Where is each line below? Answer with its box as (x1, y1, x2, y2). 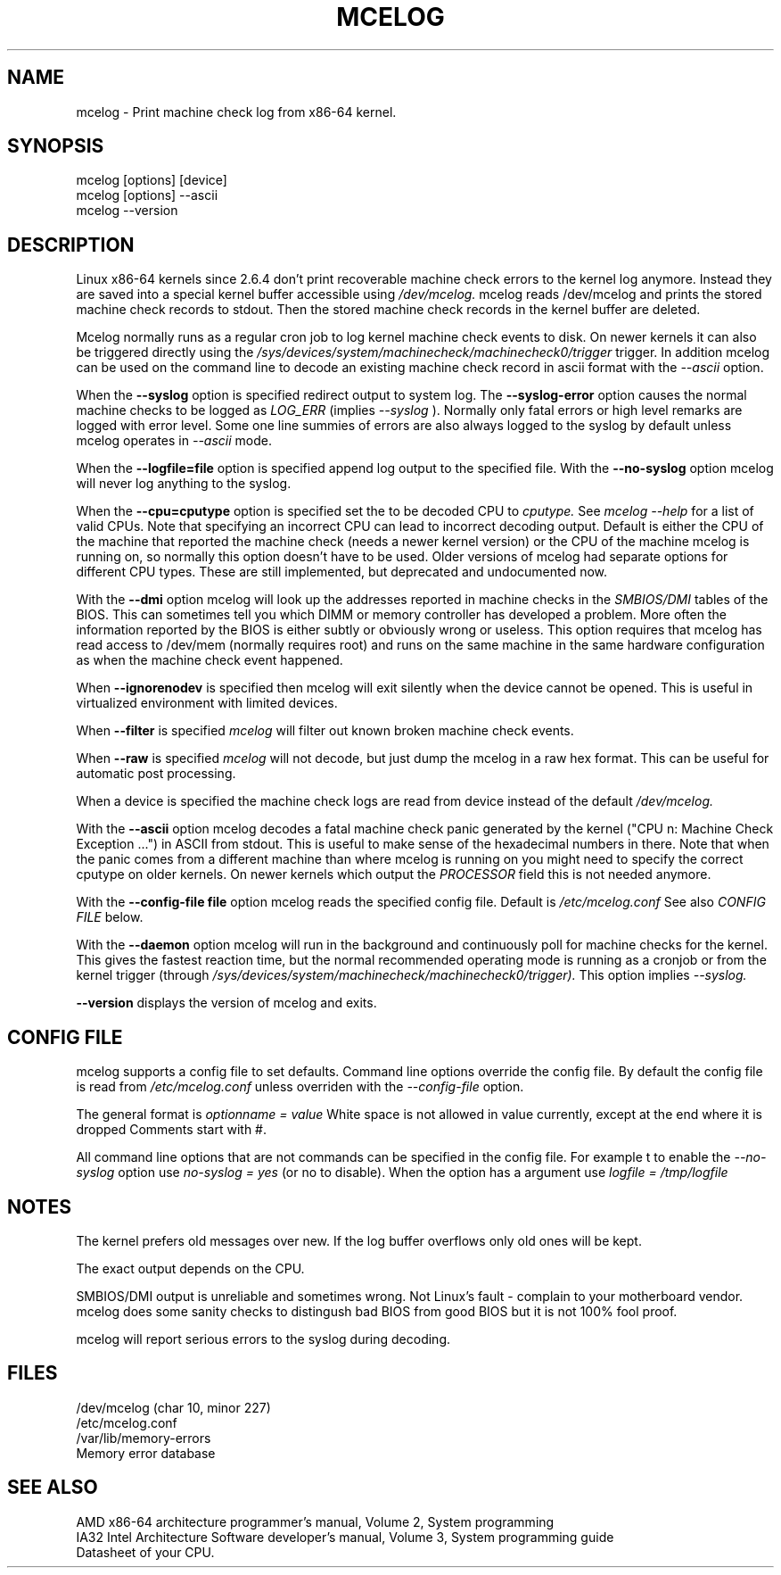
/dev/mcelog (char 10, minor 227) (76, 1399, 271, 1415)
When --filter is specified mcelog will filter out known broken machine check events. (76, 723, 574, 739)
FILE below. (76, 909, 144, 925)
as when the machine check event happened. (76, 652, 343, 668)
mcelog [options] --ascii (76, 187, 218, 203)
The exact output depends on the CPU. (76, 1260, 305, 1276)
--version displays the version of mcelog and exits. (76, 995, 377, 1011)
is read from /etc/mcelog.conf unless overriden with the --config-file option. (76, 1079, 524, 1095)
